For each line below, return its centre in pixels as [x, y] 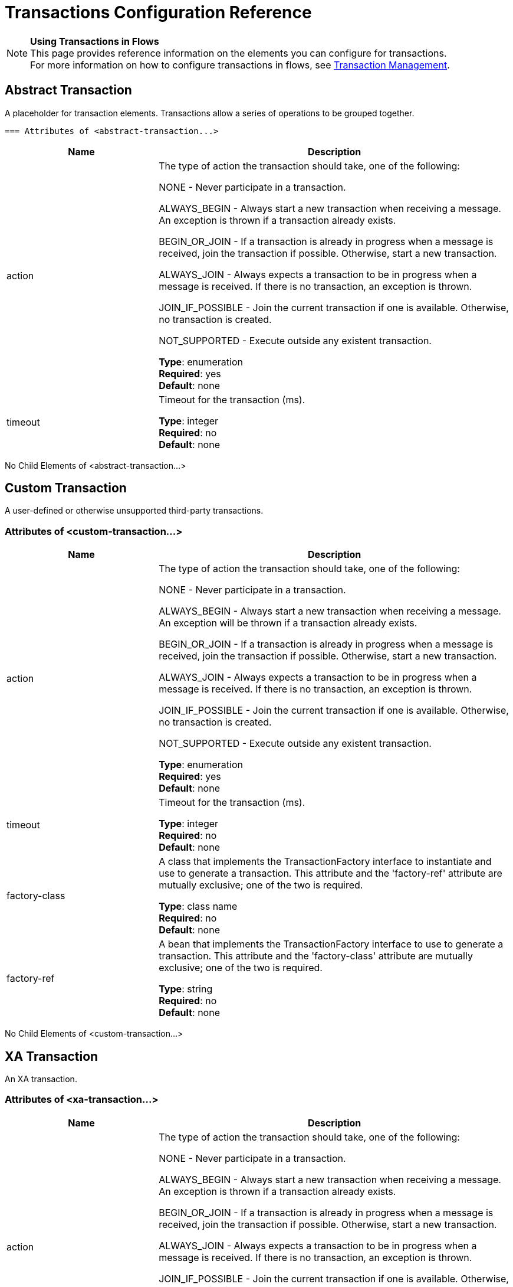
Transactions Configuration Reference [158, 12]
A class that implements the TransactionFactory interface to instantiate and [325, 862]
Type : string [186, 989]
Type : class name [198, 907]
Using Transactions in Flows [95, 41]
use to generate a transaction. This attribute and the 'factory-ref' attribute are [331, 873]
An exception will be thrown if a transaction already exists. [288, 623]
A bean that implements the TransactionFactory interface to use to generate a [331, 944]
